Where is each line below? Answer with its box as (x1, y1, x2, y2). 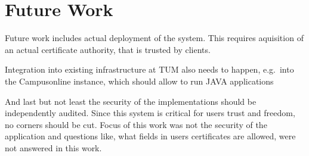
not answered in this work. (5, 141, 102, 154)
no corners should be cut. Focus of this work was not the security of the (5, 118, 267, 130)
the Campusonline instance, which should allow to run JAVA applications (5, 74, 274, 87)
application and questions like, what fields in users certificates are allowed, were (5, 130, 296, 142)
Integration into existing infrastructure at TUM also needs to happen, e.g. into (5, 63, 294, 76)
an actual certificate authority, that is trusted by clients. (5, 43, 211, 55)
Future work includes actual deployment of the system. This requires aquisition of (5, 32, 304, 44)
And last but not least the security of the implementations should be (5, 95, 257, 107)
